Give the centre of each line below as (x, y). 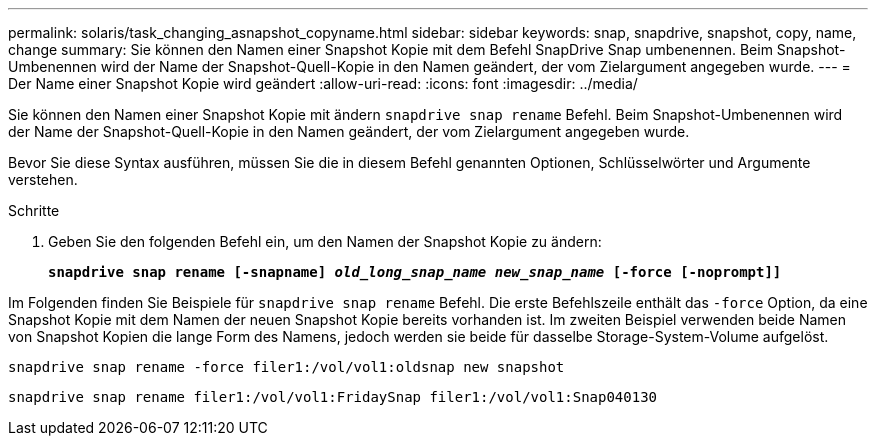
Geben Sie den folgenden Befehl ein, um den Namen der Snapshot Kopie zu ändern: (325, 241)
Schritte (34, 210)
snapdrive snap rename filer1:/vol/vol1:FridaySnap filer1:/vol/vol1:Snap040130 (333, 397)
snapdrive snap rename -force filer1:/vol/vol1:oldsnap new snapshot (286, 367)
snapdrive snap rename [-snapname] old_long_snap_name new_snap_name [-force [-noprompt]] (415, 272)
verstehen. (43, 179)
